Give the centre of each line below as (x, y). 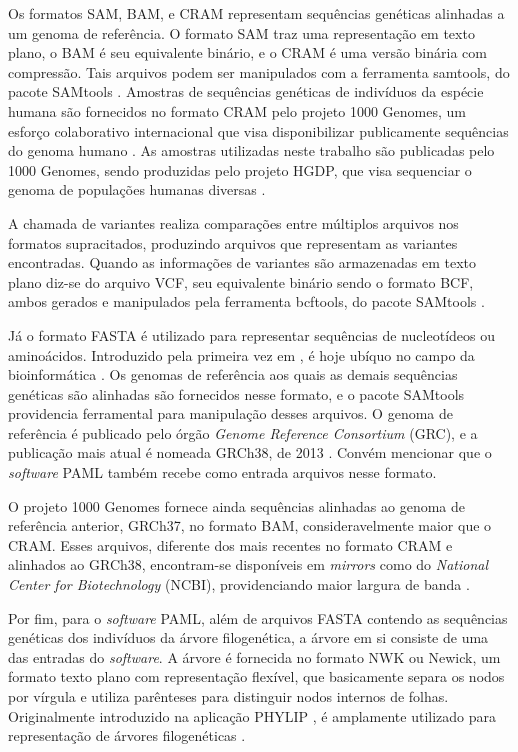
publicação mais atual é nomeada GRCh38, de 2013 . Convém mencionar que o (250, 452)
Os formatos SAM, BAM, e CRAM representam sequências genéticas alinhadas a (256, 13)
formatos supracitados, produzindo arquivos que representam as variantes (233, 242)
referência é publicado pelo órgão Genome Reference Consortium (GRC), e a (243, 432)
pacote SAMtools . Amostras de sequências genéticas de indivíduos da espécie (246, 91)
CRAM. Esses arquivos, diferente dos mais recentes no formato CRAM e (230, 544)
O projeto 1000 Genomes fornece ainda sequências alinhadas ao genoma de (237, 505)
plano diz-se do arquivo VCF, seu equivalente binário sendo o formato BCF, (241, 281)
